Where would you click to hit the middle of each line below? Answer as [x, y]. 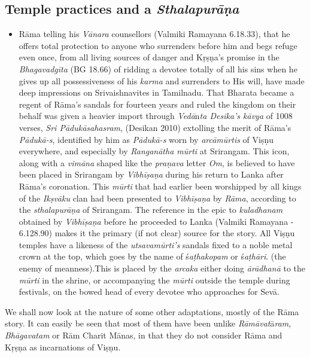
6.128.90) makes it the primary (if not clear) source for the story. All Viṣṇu [157, 233]
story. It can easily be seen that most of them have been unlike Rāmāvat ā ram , [148, 323]
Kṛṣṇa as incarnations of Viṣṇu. [63, 347]
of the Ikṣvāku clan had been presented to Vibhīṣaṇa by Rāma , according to [157, 198]
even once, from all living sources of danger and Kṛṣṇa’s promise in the [149, 57]
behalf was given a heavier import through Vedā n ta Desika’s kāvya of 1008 [156, 116]
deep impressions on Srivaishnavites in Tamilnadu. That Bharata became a [156, 92]
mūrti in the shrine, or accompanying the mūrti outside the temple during [154, 280]
